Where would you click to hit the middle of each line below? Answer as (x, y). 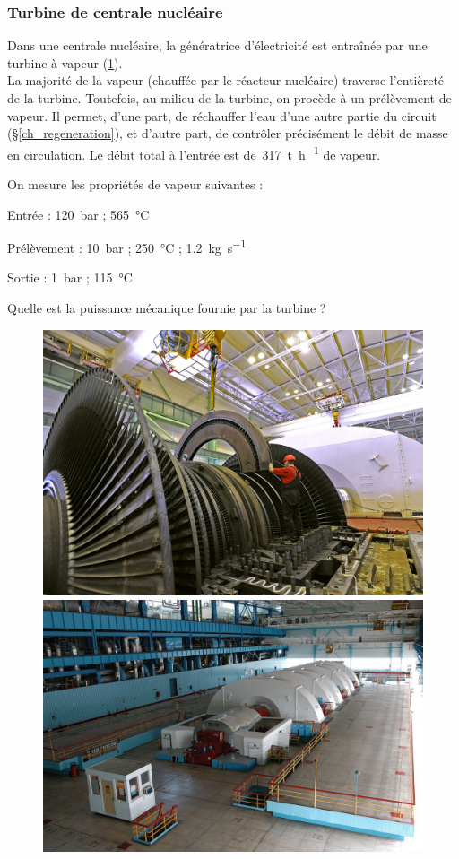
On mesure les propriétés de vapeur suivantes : (135, 184)
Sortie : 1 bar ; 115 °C (70, 278)
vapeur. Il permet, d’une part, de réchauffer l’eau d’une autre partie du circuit (222, 115)
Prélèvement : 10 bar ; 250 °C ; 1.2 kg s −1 (127, 246)
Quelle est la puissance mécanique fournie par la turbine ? (167, 308)
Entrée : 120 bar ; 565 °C (78, 214)
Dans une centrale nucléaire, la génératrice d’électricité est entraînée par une (217, 45)
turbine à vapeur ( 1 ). (65, 62)
